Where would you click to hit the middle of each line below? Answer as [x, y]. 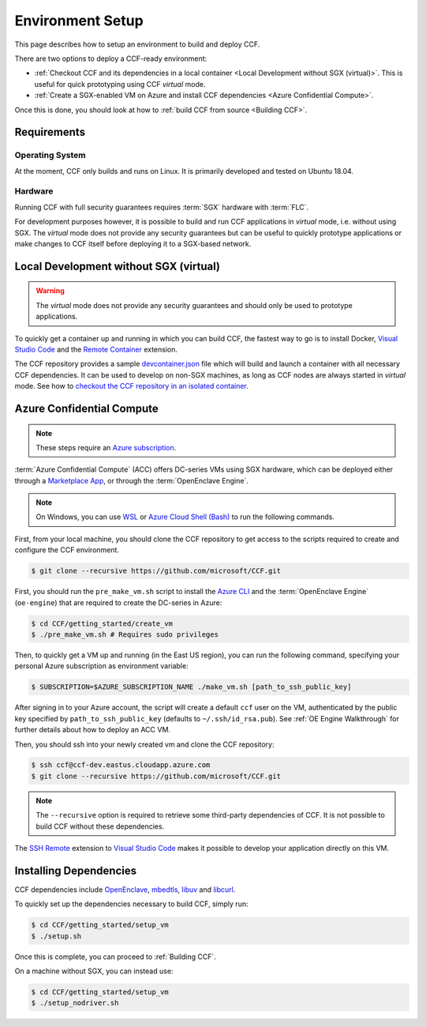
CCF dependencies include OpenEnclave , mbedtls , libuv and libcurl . [125, 890]
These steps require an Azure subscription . [106, 447]
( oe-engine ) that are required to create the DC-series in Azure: [118, 602]
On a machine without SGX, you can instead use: [94, 971]
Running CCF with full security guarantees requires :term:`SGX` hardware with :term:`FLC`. [162, 207]
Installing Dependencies [76, 870]
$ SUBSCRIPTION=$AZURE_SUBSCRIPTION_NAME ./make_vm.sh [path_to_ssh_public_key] [191, 687]
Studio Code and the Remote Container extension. [96, 349]
